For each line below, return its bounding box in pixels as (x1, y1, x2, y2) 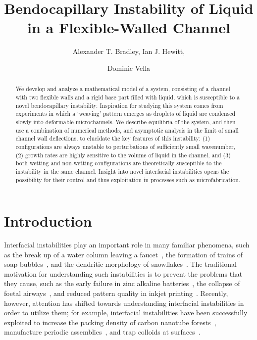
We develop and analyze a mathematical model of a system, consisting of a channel (15, 85, 230, 93)
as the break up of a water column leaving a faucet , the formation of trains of (4, 249, 243, 259)
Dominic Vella (107, 62, 151, 73)
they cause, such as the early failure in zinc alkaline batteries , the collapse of (4, 278, 240, 289)
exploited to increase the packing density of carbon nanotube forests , (4, 317, 216, 327)
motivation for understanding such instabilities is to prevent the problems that (4, 268, 243, 279)
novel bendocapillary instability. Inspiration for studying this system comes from (15, 101, 223, 109)
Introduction (4, 211, 92, 231)
